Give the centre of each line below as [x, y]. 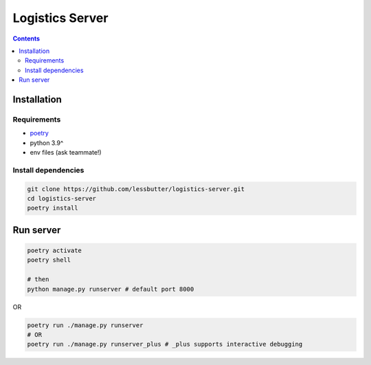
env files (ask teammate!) [66, 153]
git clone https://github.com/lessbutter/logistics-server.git [136, 189]
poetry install [53, 208]
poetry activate [55, 250]
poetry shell [49, 260]
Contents [26, 38]
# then [38, 279]
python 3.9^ [47, 143]
